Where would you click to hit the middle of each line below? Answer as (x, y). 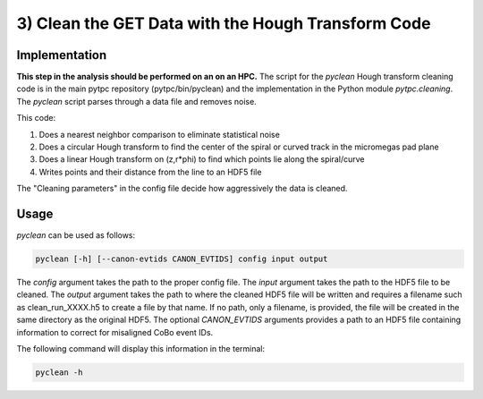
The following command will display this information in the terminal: (141, 349)
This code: (36, 118)
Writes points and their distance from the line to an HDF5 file (150, 172)
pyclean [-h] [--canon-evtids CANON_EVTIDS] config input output (182, 259)
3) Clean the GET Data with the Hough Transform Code (224, 23)
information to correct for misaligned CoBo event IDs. (115, 332)
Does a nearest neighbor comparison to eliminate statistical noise (160, 134)
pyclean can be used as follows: (76, 235)
